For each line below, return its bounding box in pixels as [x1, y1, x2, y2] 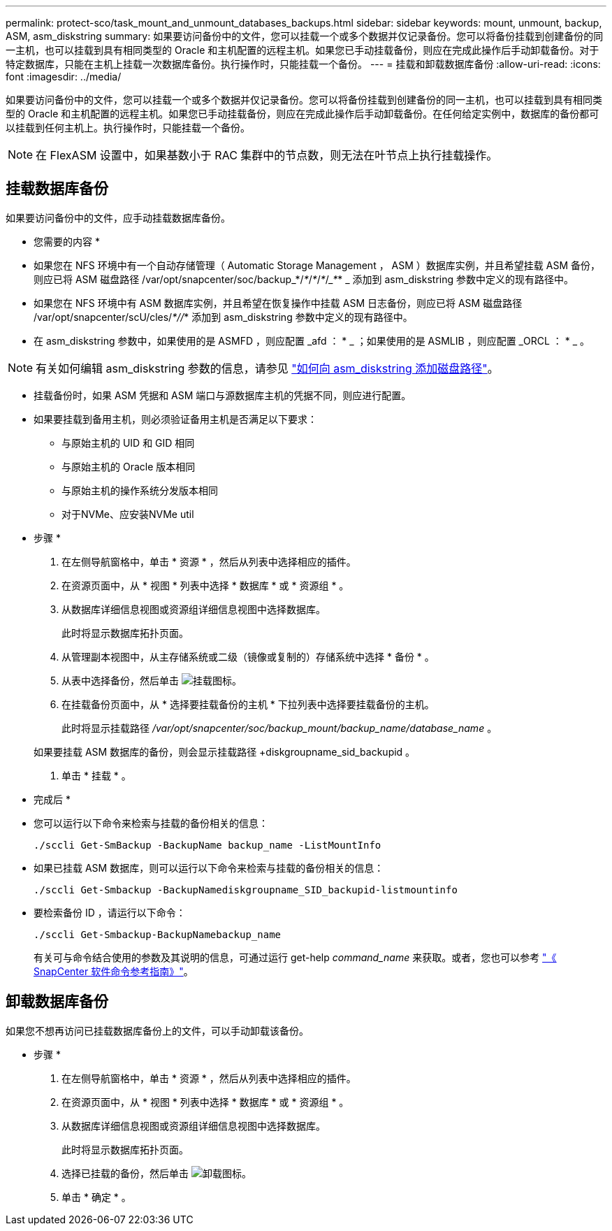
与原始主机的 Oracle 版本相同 [61, 460, 196, 473]
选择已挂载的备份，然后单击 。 [61, 1167, 252, 1179]
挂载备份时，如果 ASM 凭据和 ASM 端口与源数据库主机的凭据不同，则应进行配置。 [34, 389, 411, 401]
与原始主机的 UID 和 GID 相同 [61, 436, 195, 449]
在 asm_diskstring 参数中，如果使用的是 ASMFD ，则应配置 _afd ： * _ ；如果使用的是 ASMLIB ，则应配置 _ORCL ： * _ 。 [34, 334, 590, 347]
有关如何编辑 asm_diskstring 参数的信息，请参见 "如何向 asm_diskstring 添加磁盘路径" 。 [36, 361, 499, 375]
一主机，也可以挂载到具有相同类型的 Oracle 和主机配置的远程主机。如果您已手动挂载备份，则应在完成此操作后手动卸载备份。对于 [6, 44, 599, 56]
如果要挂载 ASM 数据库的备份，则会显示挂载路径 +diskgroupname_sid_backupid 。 [34, 745, 416, 758]
